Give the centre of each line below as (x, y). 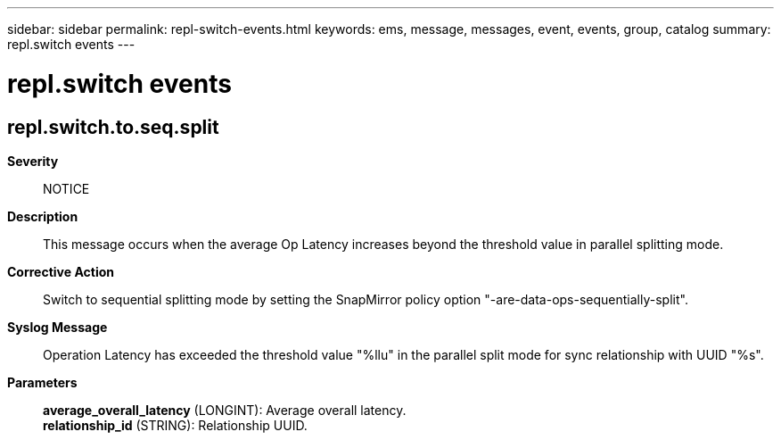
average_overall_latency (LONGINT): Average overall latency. (225, 410)
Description (43, 216)
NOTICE (66, 188)
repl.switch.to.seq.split (113, 127)
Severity (33, 161)
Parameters (42, 382)
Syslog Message (58, 327)
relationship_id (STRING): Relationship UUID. (175, 425)
